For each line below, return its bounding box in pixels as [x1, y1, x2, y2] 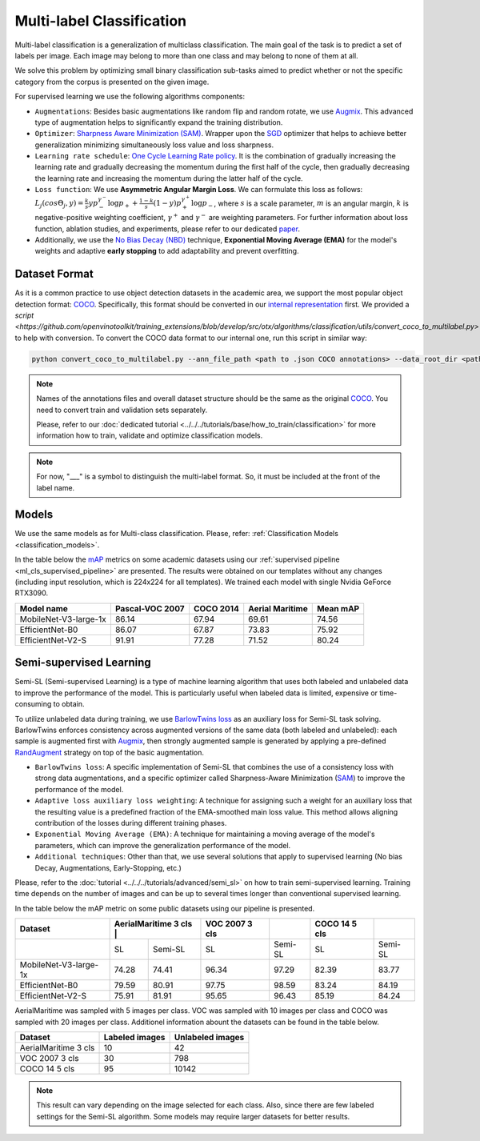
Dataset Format [14, 267, 94, 281]
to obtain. [53, 699, 85, 709]
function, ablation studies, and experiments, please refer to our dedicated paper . [34, 224, 300, 234]
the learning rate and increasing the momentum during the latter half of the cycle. [34, 173, 303, 183]
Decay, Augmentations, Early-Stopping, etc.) [34, 863, 182, 872]
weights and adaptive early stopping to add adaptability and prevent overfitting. [34, 246, 299, 256]
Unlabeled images [174, 1031, 245, 1043]
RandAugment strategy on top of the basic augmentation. [14, 747, 204, 757]
